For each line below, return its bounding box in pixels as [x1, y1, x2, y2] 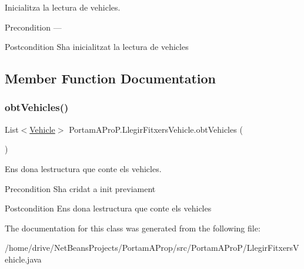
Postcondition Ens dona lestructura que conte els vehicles [5, 202, 212, 214]
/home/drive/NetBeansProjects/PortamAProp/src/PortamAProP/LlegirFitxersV [5, 241, 299, 254]
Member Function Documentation [5, 69, 216, 88]
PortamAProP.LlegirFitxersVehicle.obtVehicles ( [69, 123, 243, 135]
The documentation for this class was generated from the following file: [5, 221, 260, 234]
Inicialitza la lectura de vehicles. [5, 1, 121, 13]
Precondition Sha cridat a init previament [5, 182, 156, 194]
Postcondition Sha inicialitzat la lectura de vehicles [5, 41, 189, 53]
